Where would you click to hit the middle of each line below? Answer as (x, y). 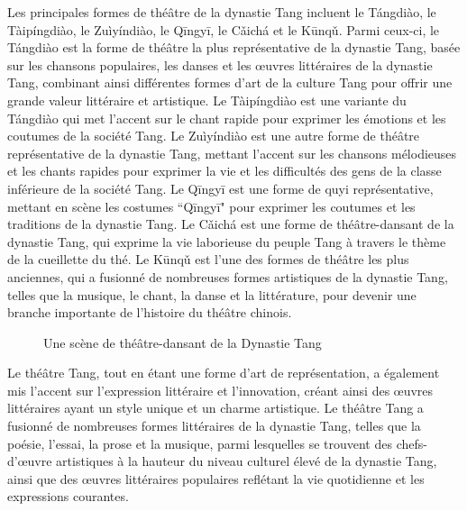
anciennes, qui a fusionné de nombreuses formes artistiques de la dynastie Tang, (228, 276)
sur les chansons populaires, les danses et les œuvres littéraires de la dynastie (220, 64)
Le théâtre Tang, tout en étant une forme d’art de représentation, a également (224, 373)
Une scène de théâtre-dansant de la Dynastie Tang (183, 342)
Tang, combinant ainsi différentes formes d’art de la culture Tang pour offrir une (230, 82)
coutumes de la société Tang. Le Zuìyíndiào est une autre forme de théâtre (214, 136)
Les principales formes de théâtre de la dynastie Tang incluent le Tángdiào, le (222, 12)
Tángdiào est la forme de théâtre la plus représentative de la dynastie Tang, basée (234, 47)
